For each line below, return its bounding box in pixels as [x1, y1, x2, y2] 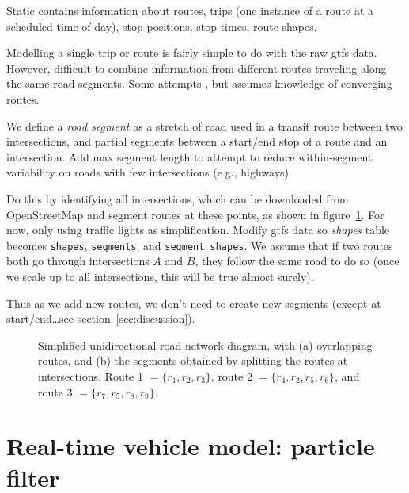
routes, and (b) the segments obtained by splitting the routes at [38, 352, 348, 369]
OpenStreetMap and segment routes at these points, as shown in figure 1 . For [6, 206, 384, 222]
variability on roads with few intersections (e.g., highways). [6, 164, 292, 180]
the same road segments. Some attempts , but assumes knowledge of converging [6, 75, 392, 92]
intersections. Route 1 [38, 367, 143, 384]
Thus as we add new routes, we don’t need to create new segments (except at [6, 294, 381, 311]
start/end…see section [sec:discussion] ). [6, 310, 195, 327]
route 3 [38, 383, 73, 400]
